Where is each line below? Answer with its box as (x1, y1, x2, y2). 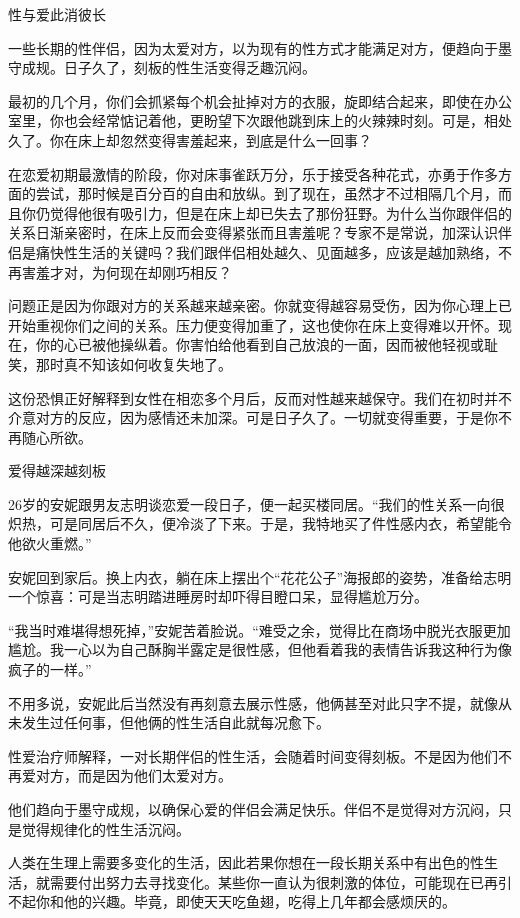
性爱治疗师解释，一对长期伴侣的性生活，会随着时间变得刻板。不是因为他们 (8, 745, 498, 766)
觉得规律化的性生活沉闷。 (21, 818, 190, 839)
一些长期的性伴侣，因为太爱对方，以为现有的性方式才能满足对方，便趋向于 (8, 37, 498, 58)
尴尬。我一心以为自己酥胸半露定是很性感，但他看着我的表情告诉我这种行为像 (8, 639, 512, 660)
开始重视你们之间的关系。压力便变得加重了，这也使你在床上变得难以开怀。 (8, 314, 498, 335)
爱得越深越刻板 (8, 460, 106, 481)
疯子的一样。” (8, 659, 92, 680)
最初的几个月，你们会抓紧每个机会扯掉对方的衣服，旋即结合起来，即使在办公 (8, 90, 512, 111)
